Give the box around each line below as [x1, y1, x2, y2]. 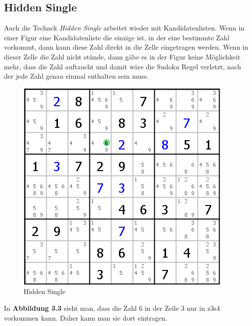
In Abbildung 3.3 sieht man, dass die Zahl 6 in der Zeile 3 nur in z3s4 [4, 302, 220, 313]
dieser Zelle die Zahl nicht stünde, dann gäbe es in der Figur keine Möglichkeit [4, 51, 241, 61]
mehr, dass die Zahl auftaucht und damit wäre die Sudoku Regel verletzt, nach [4, 61, 241, 71]
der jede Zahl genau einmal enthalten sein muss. [4, 71, 149, 81]
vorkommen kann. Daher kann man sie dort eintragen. [4, 312, 168, 323]
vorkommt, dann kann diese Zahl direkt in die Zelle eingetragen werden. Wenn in [4, 42, 249, 52]
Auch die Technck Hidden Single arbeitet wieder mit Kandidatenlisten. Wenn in [4, 23, 245, 33]
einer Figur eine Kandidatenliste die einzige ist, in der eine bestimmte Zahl [4, 32, 230, 42]
